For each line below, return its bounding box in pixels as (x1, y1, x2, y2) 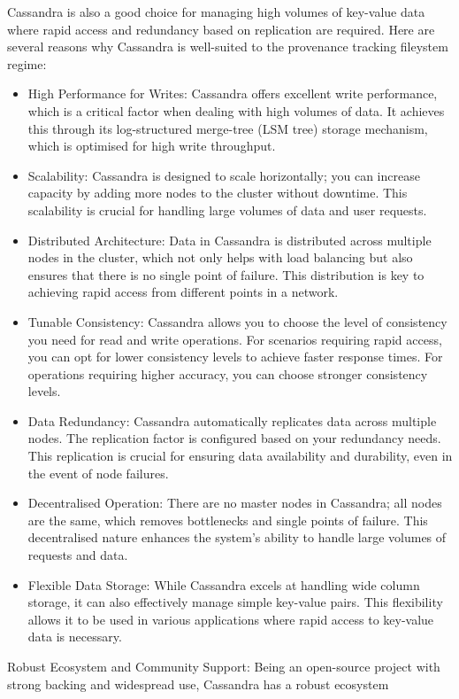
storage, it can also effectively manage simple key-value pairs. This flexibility (27, 593, 443, 611)
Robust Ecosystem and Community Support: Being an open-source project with (7, 657, 440, 675)
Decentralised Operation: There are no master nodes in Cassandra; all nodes (27, 493, 442, 512)
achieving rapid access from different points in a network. (27, 283, 339, 301)
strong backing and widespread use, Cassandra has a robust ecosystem (7, 674, 389, 693)
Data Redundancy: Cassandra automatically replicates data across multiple (27, 411, 437, 430)
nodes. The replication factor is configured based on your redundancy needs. (27, 429, 441, 447)
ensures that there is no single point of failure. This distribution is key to (27, 265, 425, 283)
